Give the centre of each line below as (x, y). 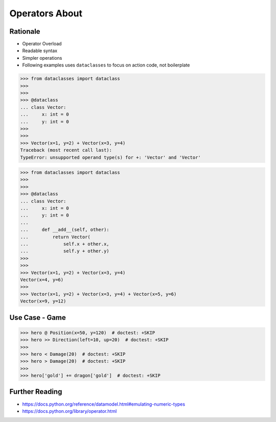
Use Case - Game (38, 318)
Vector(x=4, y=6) (42, 279)
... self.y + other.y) (65, 251)
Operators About (46, 13)
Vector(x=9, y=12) (43, 301)
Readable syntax (40, 51)
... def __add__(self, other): (65, 230)
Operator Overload (42, 44)
